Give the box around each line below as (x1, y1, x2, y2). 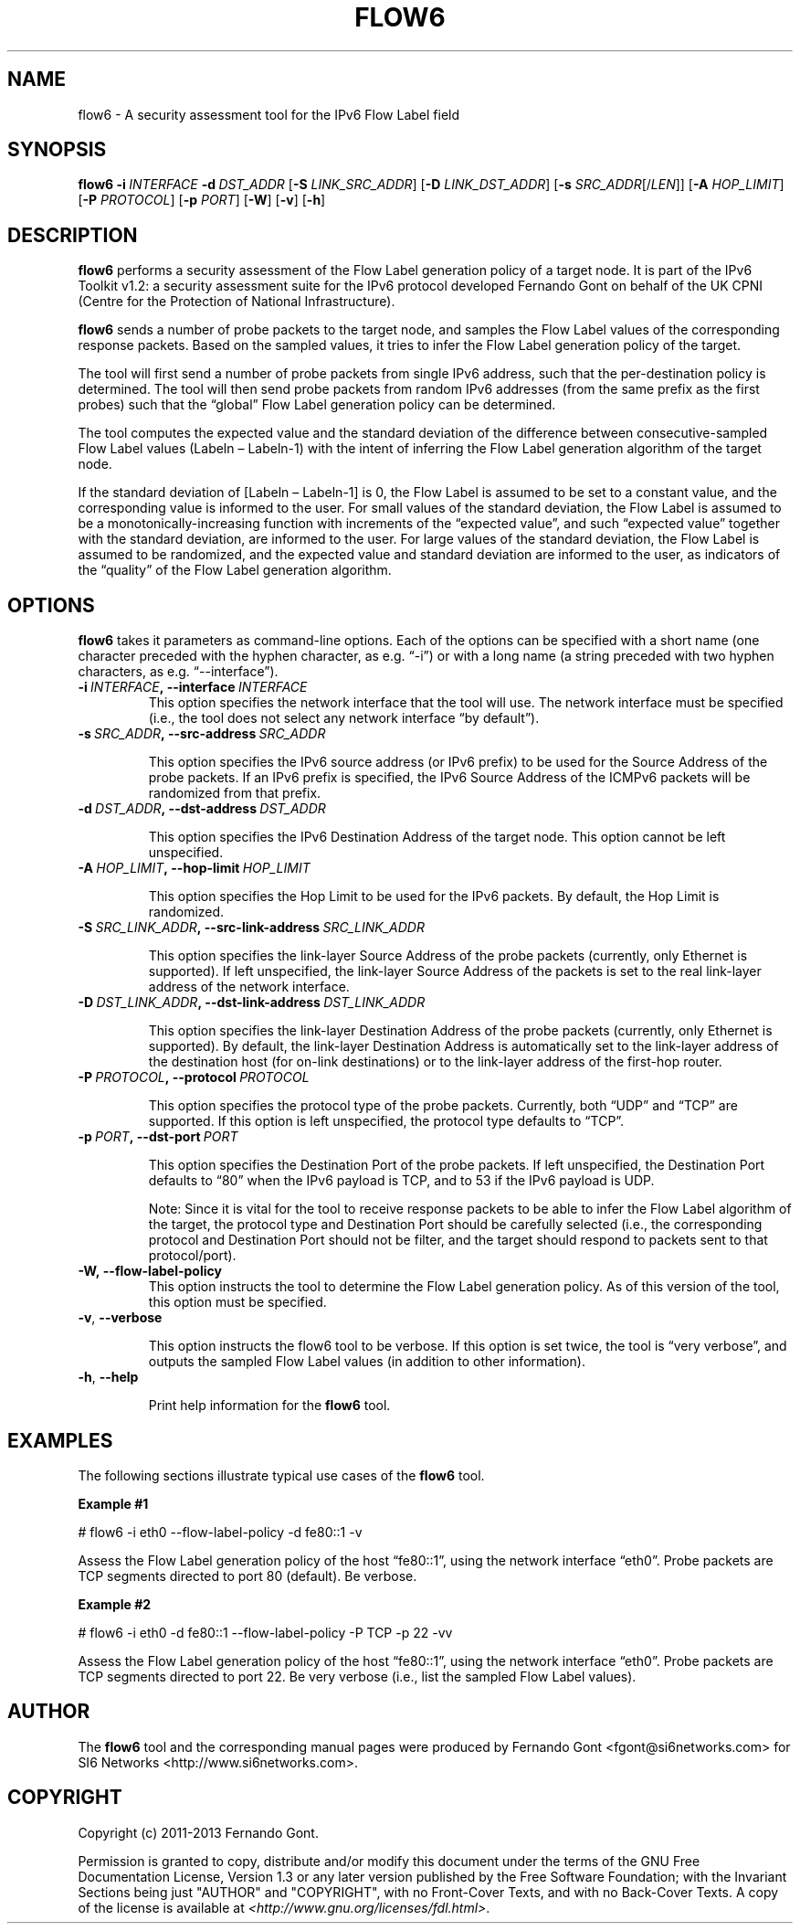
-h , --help (78, 1369, 139, 1385)
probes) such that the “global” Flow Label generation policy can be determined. (78, 397, 556, 413)
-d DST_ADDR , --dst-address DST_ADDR (78, 801, 326, 817)
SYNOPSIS (7, 138, 107, 162)
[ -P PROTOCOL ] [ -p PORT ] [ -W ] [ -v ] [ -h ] (78, 192, 326, 208)
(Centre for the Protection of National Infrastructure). (78, 293, 395, 310)
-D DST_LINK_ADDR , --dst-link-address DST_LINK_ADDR (78, 994, 426, 1011)
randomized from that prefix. (148, 785, 321, 801)
